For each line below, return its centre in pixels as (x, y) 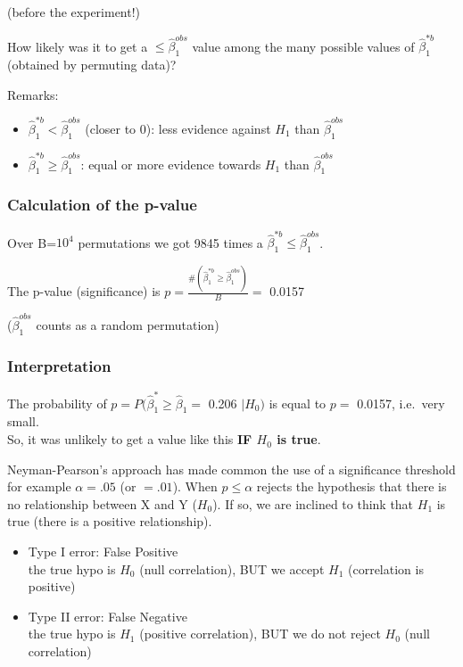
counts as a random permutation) (128, 324)
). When (195, 486)
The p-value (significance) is (84, 291)
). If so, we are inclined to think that (313, 503)
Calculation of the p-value (102, 205)
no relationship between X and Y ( (102, 503)
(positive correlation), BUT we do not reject (260, 634)
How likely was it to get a (78, 46)
